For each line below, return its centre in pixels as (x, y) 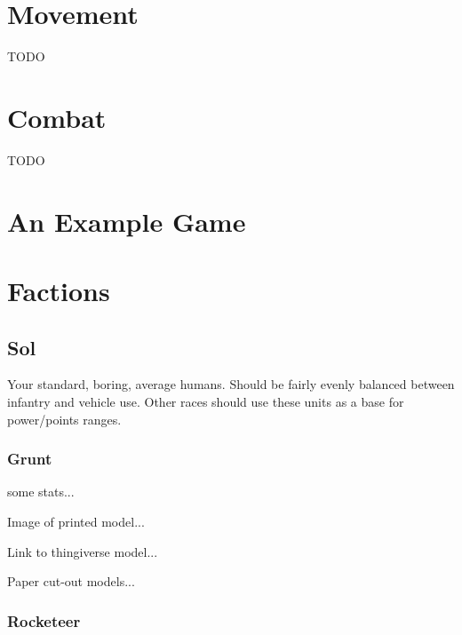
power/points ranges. (64, 419)
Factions (59, 290)
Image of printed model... (76, 521)
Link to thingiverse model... (83, 551)
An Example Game (127, 221)
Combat (57, 117)
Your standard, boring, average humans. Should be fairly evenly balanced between (231, 384)
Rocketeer (44, 620)
